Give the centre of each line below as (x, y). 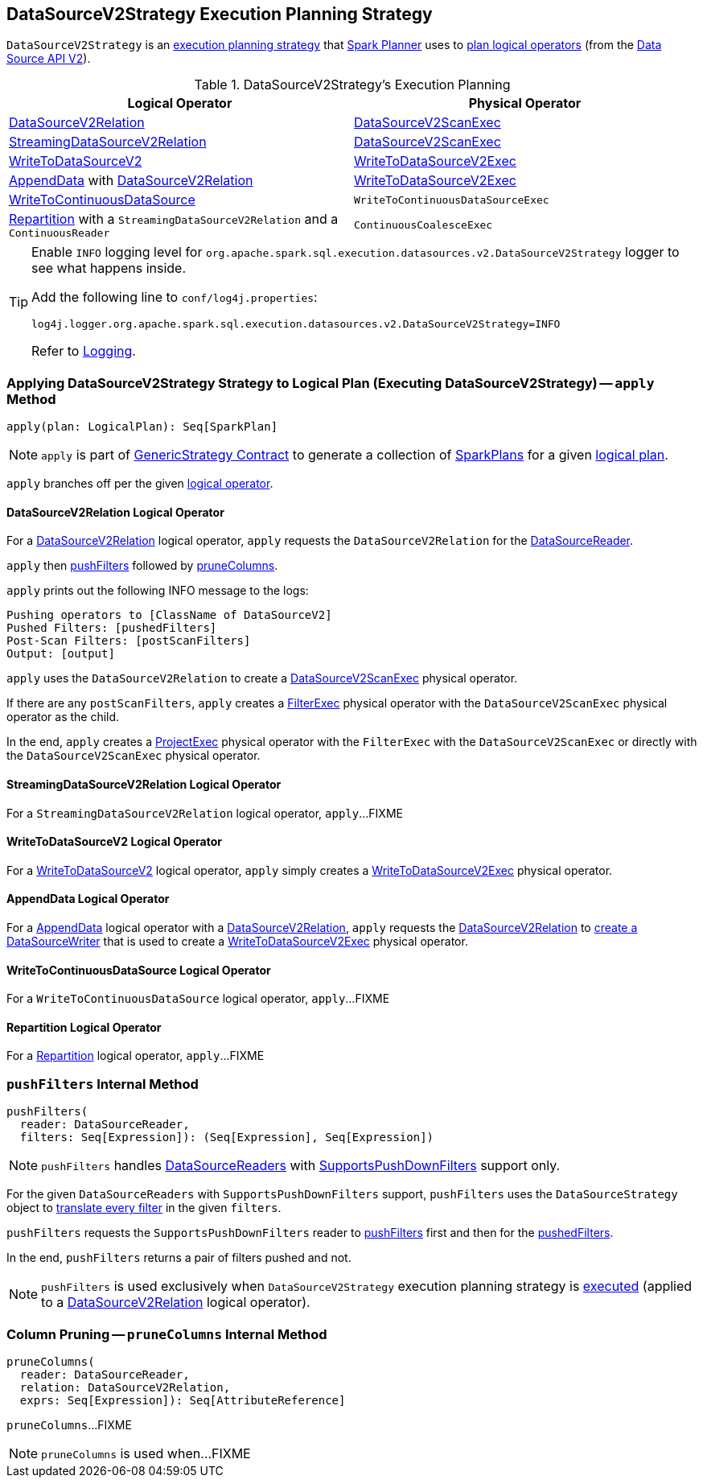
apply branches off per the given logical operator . (140, 484)
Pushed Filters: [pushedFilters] (112, 628)
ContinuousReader (60, 233)
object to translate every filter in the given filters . (144, 1208)
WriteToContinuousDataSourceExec (452, 200)
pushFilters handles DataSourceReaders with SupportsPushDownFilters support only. (301, 1166)
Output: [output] (61, 654)
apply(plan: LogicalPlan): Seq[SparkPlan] (142, 427)
